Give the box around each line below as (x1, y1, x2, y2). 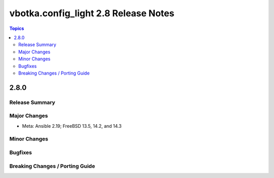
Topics (9, 25, 24, 31)
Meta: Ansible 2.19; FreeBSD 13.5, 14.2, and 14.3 (22, 123, 122, 129)
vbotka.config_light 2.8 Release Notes (9, 8, 175, 19)
